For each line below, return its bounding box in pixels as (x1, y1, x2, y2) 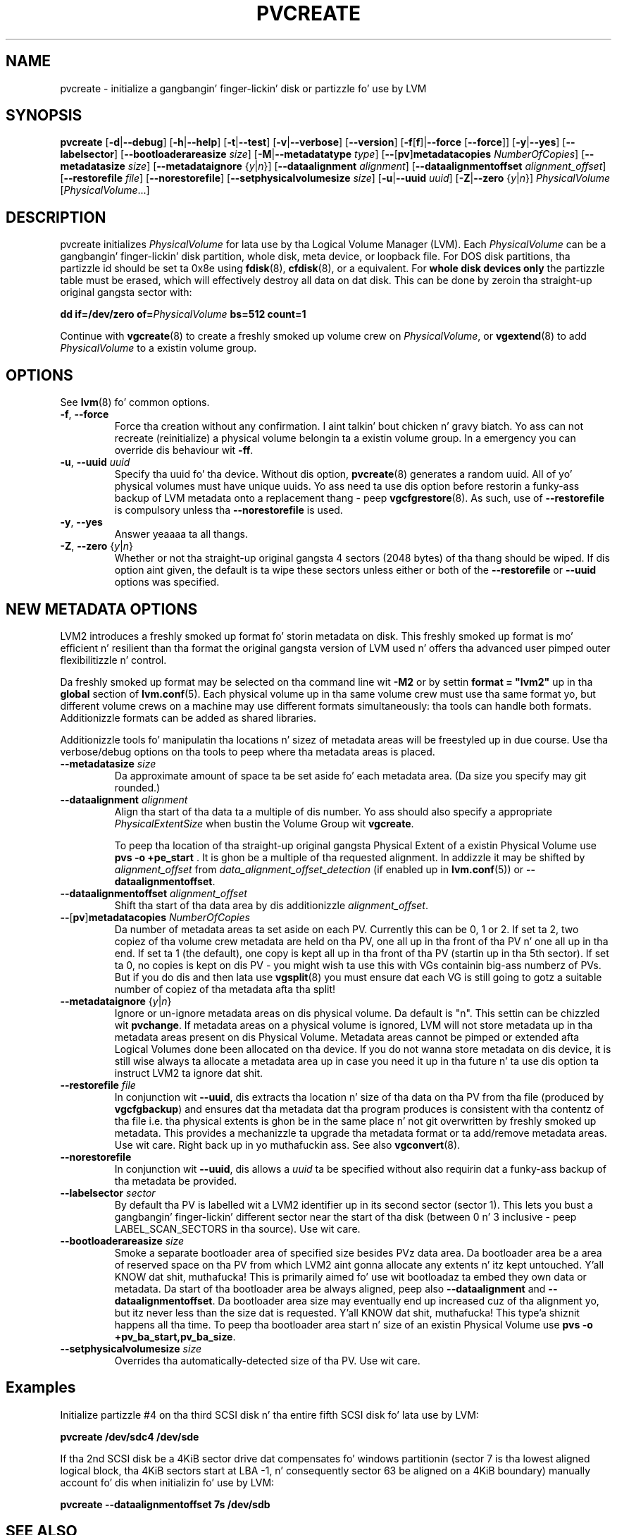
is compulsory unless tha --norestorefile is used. (114, 504, 343, 517)
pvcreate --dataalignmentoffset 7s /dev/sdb (60, 1498, 270, 1510)
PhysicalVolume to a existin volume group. (60, 342, 257, 355)
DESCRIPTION (6, 208, 106, 226)
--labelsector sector (60, 1186, 156, 1199)
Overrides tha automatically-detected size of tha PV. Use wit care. (114, 1354, 420, 1367)
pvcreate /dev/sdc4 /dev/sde (60, 1430, 199, 1443)
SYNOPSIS (6, 106, 82, 125)
